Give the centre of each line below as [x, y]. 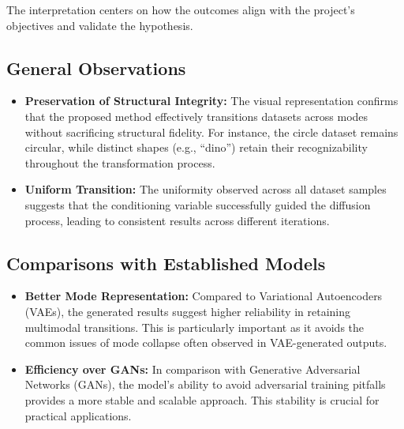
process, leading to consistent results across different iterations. [177, 220]
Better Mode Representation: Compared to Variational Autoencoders [204, 296]
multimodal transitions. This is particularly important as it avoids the [195, 327]
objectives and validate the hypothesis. [100, 25]
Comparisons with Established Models [166, 263]
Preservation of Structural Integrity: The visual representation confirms [211, 101]
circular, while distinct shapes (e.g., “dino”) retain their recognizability [196, 147]
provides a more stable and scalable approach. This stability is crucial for [202, 399]
